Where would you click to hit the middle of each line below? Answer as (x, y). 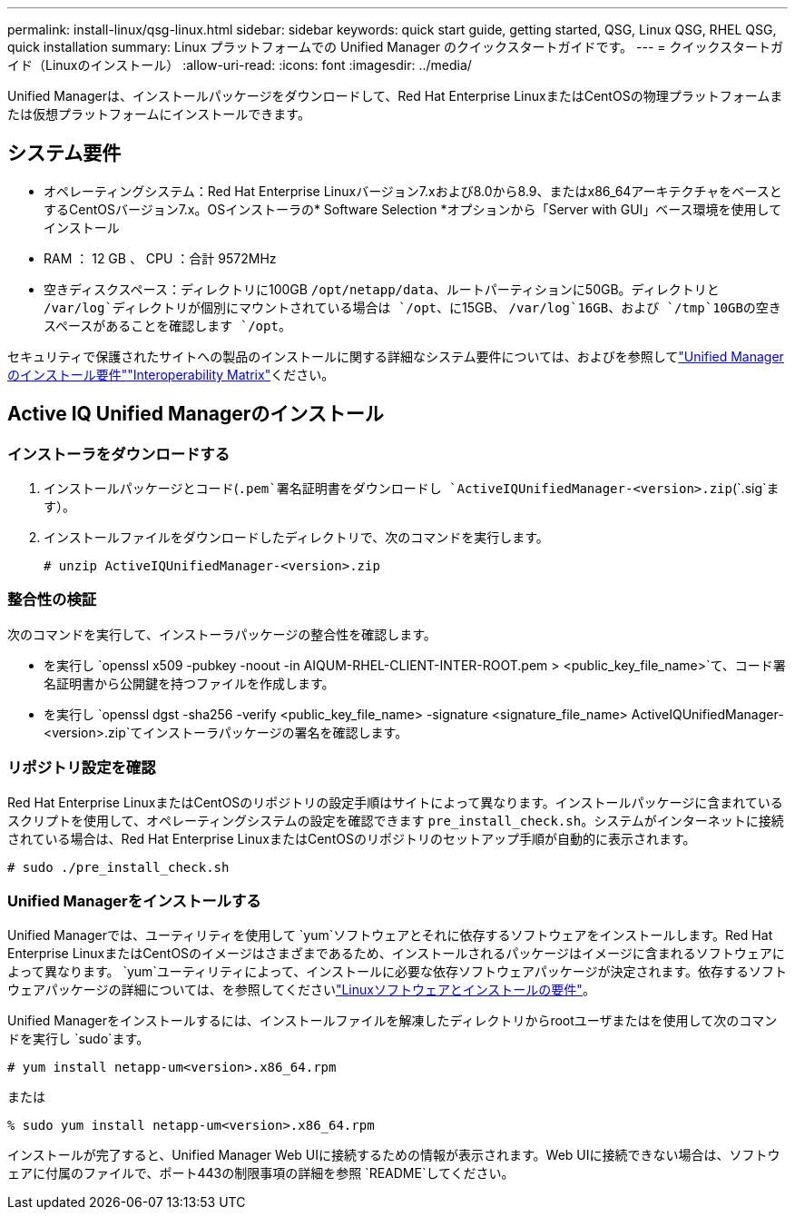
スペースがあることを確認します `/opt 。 (167, 325)
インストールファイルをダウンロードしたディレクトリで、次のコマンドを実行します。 (296, 538)
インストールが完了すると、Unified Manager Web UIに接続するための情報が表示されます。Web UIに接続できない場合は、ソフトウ (394, 1155)
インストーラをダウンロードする (119, 454)
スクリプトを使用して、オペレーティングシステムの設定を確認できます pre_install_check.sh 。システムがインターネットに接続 (396, 820)
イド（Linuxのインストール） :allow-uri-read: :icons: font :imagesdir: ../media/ (240, 65)
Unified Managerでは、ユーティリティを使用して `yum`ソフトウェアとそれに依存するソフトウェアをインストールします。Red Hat (390, 935)
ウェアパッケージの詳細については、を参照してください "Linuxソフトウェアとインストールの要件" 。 (301, 990)
